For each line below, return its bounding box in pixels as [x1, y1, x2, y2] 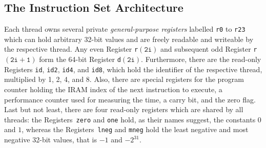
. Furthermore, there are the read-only [141, 54, 261, 65]
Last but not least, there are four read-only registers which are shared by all [4, 104, 243, 115]
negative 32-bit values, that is [4, 134, 97, 145]
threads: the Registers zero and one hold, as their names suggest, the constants [4, 114, 256, 124]
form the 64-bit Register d [39, 54, 121, 65]
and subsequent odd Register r [160, 44, 257, 54]
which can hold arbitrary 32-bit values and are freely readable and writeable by [4, 33, 254, 44]
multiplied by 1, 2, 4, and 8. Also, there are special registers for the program [4, 74, 244, 84]
